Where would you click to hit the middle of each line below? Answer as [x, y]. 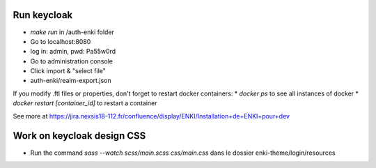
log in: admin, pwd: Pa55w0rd [73, 52]
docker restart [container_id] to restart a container [85, 103]
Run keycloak [43, 15]
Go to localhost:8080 [61, 41]
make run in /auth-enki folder [72, 32]
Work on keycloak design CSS [79, 136]
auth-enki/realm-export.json [71, 81]
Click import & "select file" [68, 71]
